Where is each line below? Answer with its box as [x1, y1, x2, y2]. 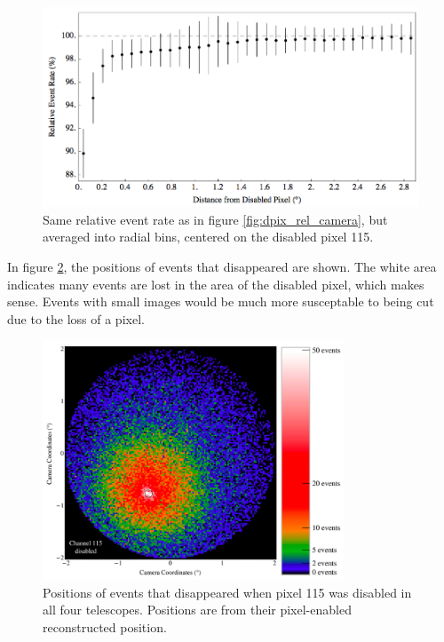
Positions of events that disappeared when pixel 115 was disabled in [43, 583, 412, 601]
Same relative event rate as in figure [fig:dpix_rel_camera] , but [43, 210, 388, 228]
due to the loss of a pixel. [7, 309, 145, 328]
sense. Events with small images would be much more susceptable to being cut [7, 292, 434, 311]
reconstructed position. [43, 617, 167, 636]
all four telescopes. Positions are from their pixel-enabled [43, 600, 352, 619]
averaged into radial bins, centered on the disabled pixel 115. [43, 227, 374, 246]
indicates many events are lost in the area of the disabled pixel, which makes [7, 274, 424, 293]
